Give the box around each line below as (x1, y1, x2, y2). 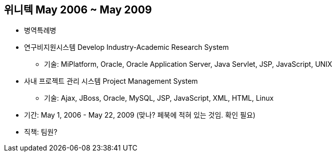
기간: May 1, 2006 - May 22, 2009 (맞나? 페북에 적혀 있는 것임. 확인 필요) (24, 111, 255, 120)
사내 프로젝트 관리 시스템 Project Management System (24, 77, 198, 86)
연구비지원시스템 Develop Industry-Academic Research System (24, 43, 229, 52)
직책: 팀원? (24, 128, 57, 137)
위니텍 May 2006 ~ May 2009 (4, 3, 152, 16)
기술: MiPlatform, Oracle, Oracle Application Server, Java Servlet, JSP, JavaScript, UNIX (44, 60, 332, 69)
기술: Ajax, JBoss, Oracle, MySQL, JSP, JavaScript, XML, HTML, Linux (44, 94, 274, 103)
